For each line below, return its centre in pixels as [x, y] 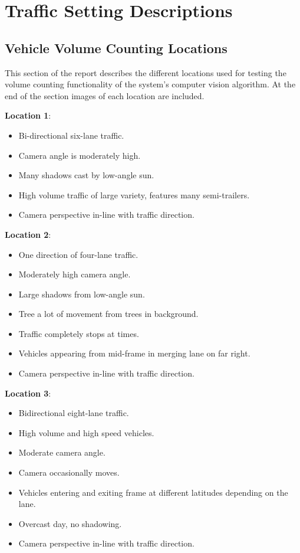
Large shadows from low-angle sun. [82, 294]
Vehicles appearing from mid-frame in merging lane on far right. [134, 353]
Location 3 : [28, 393]
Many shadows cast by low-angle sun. [86, 175]
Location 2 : [28, 234]
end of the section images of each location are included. [105, 95]
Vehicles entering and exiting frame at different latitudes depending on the [153, 492]
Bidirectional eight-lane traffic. [74, 413]
